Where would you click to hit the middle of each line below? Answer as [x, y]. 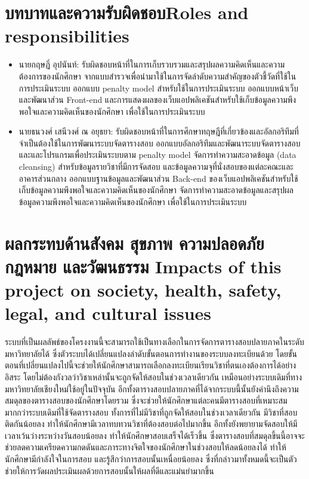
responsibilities [67, 36]
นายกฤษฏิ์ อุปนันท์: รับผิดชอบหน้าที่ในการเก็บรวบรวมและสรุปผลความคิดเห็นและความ [152, 64]
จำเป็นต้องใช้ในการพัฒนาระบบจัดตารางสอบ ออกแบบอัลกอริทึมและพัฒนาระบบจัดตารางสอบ [160, 143]
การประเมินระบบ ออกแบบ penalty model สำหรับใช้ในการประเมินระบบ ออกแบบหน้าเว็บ [159, 88]
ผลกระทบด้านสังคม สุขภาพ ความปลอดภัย [135, 242]
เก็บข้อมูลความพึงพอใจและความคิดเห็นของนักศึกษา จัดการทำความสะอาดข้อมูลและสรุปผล [156, 190]
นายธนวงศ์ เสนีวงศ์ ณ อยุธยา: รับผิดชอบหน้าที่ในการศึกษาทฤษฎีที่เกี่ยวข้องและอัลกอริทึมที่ [159, 131]
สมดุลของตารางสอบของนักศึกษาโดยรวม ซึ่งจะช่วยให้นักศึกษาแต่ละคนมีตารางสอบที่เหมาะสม [146, 400]
